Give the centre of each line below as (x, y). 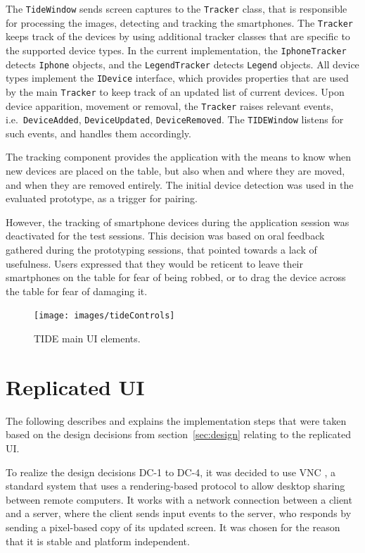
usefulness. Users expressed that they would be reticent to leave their (154, 263)
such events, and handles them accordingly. (98, 133)
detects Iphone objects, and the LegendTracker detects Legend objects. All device (182, 64)
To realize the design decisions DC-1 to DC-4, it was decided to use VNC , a (171, 472)
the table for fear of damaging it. (77, 291)
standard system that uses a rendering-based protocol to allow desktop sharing (175, 486)
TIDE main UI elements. (87, 338)
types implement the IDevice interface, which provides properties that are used (177, 78)
